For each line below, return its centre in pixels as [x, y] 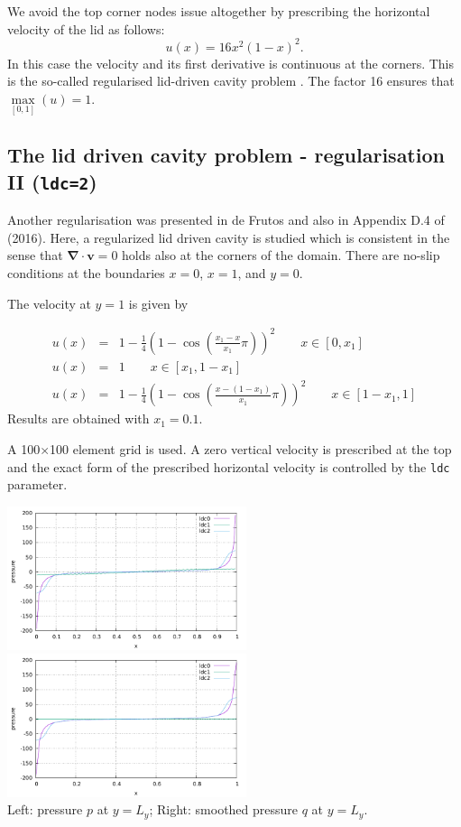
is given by [158, 303]
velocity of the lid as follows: [86, 28]
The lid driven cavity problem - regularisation [226, 155]
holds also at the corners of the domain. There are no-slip [281, 255]
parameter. [37, 484]
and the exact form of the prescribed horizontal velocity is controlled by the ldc [229, 466]
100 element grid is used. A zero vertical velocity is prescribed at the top [251, 448]
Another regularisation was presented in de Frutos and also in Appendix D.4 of [226, 220]
